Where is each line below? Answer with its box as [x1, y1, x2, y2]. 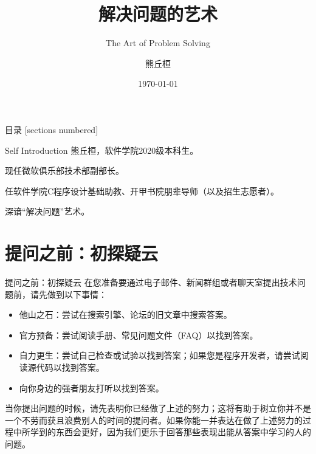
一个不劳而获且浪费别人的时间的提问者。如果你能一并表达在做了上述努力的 [5, 413, 303, 426]
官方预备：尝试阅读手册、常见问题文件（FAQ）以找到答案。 [19, 328, 258, 341]
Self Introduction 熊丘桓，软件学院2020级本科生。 [5, 143, 199, 156]
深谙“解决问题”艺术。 [5, 205, 90, 218]
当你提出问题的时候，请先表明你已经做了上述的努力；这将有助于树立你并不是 [5, 402, 311, 414]
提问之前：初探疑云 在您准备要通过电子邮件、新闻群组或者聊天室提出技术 [5, 276, 297, 288]
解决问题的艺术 [98, 1, 218, 26]
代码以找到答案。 [36, 360, 105, 373]
